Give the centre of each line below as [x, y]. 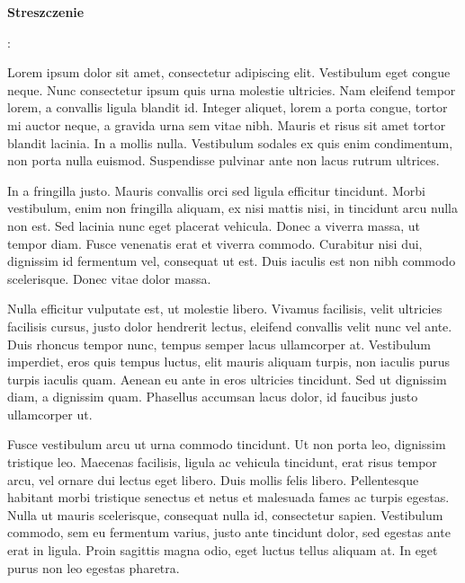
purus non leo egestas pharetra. [94, 567]
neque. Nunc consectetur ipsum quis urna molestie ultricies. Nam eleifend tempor [232, 89]
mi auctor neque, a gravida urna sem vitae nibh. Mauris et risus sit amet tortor [227, 124]
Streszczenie [46, 12]
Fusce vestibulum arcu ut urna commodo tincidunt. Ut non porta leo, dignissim [227, 444]
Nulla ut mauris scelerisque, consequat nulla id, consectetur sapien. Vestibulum [225, 514]
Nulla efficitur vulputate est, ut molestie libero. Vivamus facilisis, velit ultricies [225, 309]
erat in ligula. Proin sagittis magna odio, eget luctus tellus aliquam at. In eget [223, 550]
